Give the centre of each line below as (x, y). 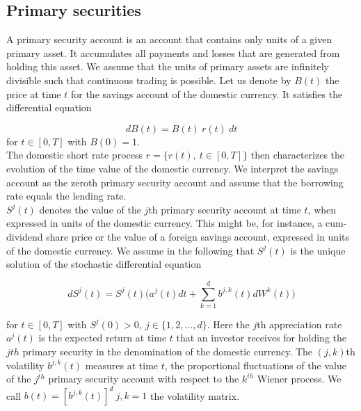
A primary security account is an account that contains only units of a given (169, 39)
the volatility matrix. (195, 395)
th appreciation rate (299, 324)
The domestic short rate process (74, 155)
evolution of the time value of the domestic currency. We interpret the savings (173, 168)
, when (322, 209)
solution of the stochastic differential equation (104, 264)
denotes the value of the (90, 209)
